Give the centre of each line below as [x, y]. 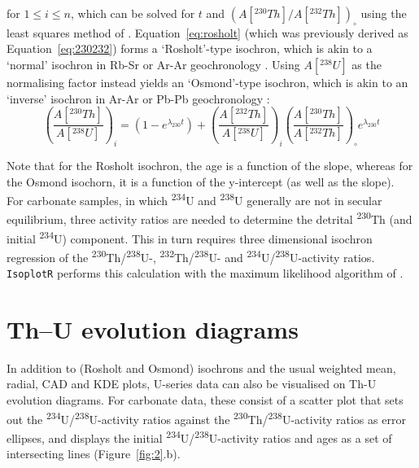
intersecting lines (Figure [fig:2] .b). [94, 454]
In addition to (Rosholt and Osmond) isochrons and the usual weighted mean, [201, 367]
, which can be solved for [133, 13]
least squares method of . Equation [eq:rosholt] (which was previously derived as [207, 32]
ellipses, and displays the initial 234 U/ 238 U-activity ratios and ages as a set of [199, 436]
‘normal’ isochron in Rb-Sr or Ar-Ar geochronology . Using [153, 64]
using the [384, 13]
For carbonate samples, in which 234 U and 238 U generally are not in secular [194, 199]
